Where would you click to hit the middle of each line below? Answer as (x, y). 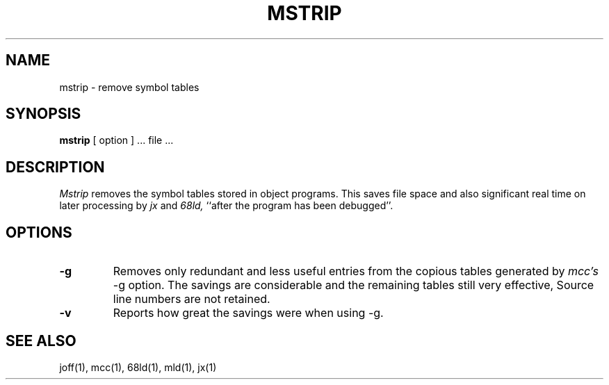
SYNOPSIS (43, 114)
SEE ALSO (41, 341)
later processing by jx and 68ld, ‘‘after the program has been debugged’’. (226, 206)
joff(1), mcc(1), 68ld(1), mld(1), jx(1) (138, 367)
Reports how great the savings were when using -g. (248, 313)
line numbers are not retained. (192, 299)
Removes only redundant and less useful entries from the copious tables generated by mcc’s (356, 271)
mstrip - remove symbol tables (129, 87)
